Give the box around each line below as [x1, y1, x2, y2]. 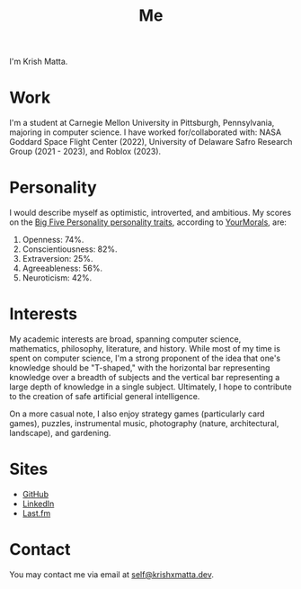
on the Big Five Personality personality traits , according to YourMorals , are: [9, 217, 288, 228]
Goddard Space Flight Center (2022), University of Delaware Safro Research [9, 137, 293, 147]
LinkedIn [22, 498, 55, 509]
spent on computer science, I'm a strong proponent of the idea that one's [9, 353, 281, 363]
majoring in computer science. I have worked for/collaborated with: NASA [9, 127, 282, 138]
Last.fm [22, 507, 51, 518]
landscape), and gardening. [9, 428, 111, 438]
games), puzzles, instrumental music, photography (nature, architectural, [9, 418, 279, 428]
